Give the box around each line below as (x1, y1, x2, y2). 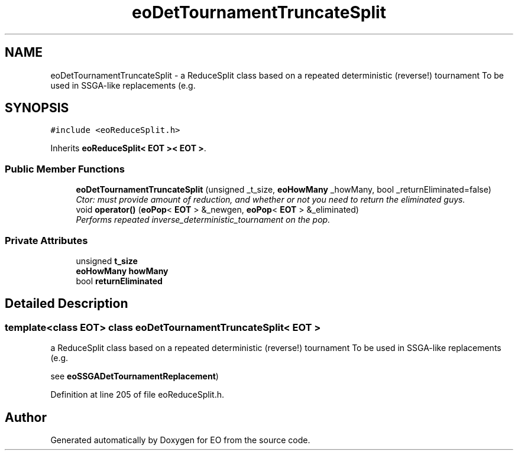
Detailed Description (5, 296, 128, 311)
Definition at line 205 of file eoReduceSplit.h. (50, 389, 224, 400)
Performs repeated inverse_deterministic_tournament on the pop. (76, 214, 331, 225)
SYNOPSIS (5, 100, 69, 116)
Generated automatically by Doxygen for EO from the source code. (50, 435, 310, 445)
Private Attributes (5, 234, 88, 246)
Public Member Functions (5, 162, 125, 175)
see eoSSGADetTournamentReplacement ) (50, 371, 219, 382)
